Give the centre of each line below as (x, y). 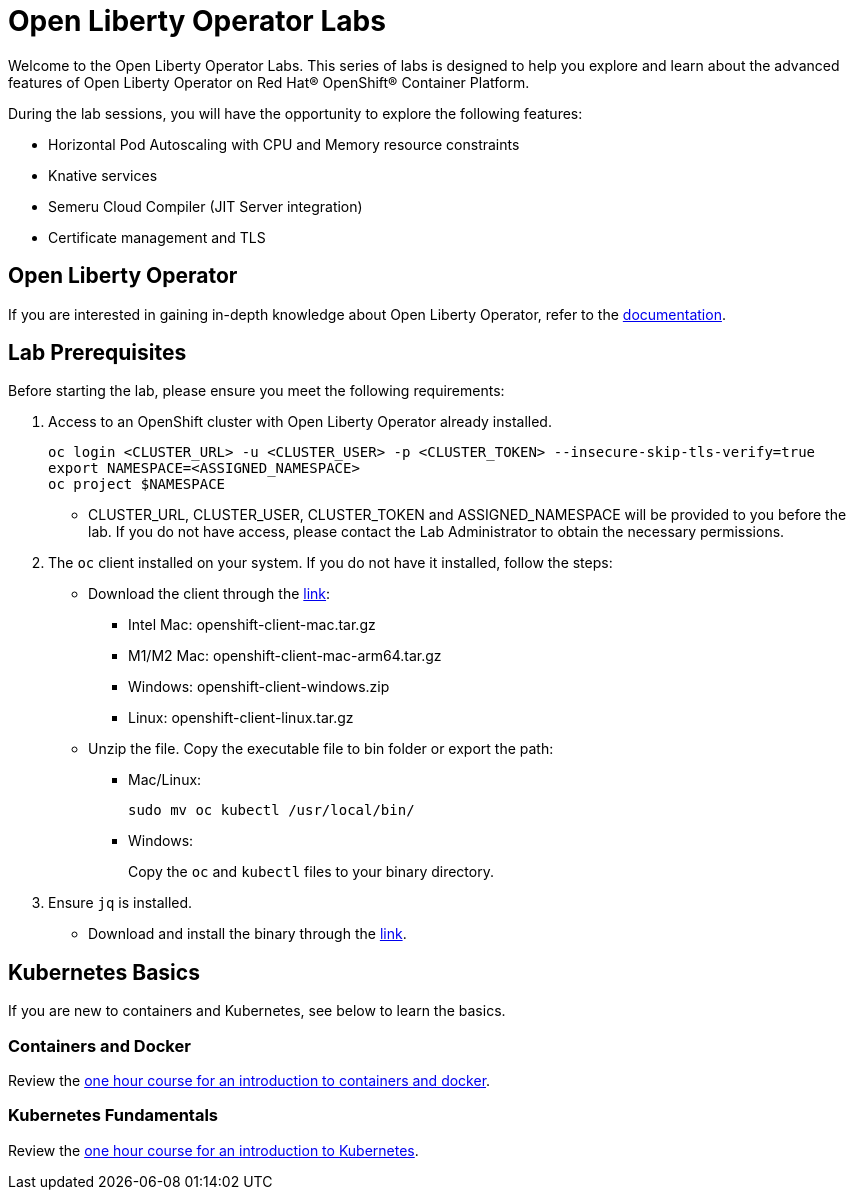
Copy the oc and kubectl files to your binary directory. (311, 872)
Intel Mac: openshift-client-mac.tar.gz (252, 625)
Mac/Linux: (165, 780)
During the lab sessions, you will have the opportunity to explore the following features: (295, 113)
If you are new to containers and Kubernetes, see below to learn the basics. (257, 1011)
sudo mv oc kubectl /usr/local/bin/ (271, 810)
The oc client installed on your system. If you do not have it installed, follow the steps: (330, 563)
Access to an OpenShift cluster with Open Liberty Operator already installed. (300, 422)
